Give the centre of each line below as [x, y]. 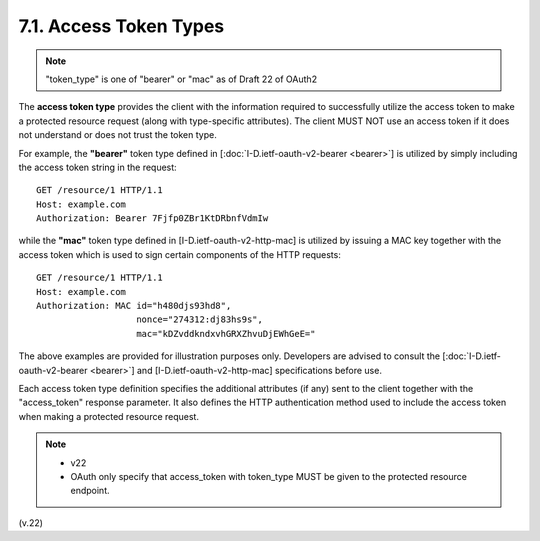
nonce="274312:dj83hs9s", [200, 319]
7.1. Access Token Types [121, 26]
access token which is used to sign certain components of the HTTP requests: [180, 254]
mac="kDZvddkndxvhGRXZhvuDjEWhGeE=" [226, 333]
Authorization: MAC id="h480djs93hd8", [134, 306]
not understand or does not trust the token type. [117, 135]
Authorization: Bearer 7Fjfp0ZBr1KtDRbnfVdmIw [152, 218]
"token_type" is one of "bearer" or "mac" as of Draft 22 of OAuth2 [181, 79]
